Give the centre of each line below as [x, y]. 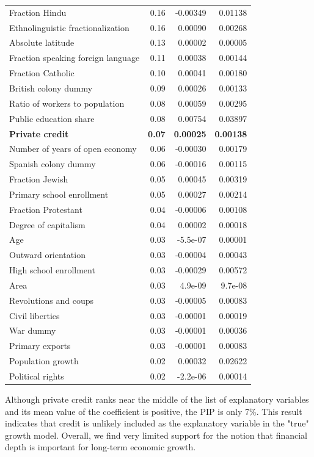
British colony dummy [51, 88]
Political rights [37, 376]
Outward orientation [47, 255]
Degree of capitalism [47, 224]
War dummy [33, 330]
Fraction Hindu [38, 12]
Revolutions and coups [52, 300]
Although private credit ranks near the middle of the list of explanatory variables [157, 399]
